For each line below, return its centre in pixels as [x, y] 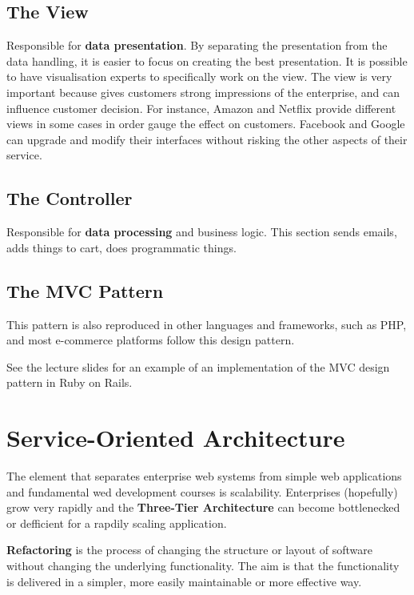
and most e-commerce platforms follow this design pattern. [151, 340]
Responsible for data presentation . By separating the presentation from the [197, 45]
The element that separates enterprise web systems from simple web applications [204, 476]
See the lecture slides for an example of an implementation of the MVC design [198, 366]
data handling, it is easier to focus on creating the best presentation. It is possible [207, 60]
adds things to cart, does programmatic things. [121, 247]
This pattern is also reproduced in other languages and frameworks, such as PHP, [207, 324]
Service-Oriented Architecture [176, 438]
